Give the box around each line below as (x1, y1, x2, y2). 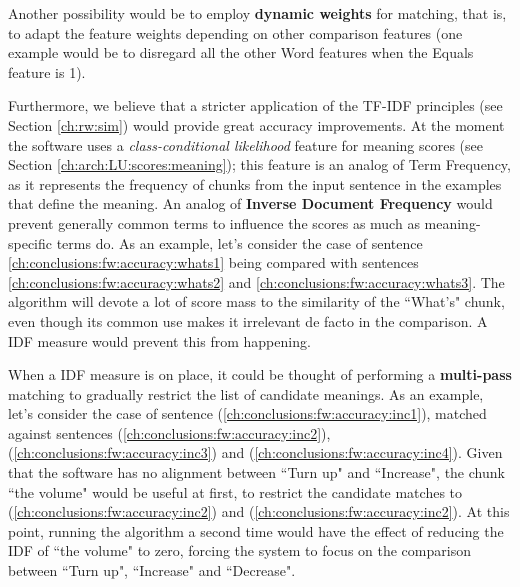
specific (8, 232, 53, 253)
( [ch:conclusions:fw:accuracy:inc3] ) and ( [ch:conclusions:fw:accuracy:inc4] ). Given (8, 442, 503, 463)
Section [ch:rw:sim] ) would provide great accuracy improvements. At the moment (8, 114, 505, 135)
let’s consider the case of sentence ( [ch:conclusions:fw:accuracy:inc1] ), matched (8, 403, 487, 424)
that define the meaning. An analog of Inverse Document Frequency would (8, 193, 493, 214)
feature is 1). (8, 61, 86, 82)
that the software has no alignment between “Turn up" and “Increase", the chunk (8, 462, 505, 483)
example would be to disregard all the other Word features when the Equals (8, 42, 474, 63)
